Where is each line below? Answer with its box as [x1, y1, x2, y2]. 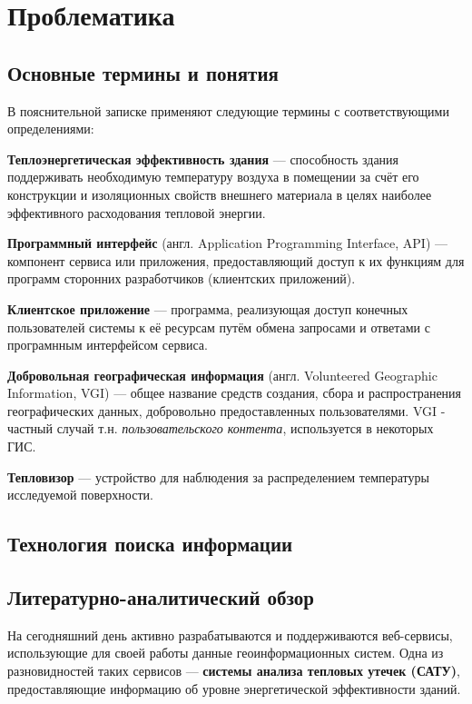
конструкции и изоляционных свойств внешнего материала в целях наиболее [7, 184, 432, 203]
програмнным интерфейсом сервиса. [7, 335, 208, 354]
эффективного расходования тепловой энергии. [7, 203, 266, 222]
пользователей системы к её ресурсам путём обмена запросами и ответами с [7, 317, 430, 336]
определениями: [7, 119, 94, 138]
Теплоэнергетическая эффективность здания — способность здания [7, 149, 399, 168]
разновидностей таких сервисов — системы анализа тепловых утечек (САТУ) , [7, 661, 460, 680]
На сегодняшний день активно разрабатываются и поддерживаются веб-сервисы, [7, 625, 453, 644]
